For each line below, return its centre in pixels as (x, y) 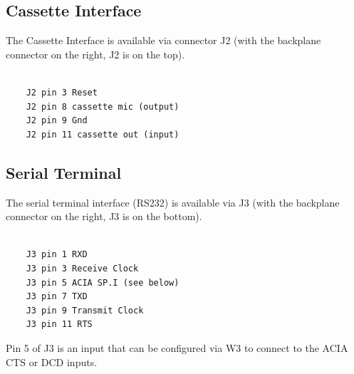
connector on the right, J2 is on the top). (95, 54)
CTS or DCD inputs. (52, 362)
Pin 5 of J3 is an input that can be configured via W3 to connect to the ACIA (177, 347)
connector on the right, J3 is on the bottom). (104, 216)
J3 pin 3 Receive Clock (82, 268)
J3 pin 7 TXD (57, 297)
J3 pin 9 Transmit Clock (85, 310)
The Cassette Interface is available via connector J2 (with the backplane (163, 40)
